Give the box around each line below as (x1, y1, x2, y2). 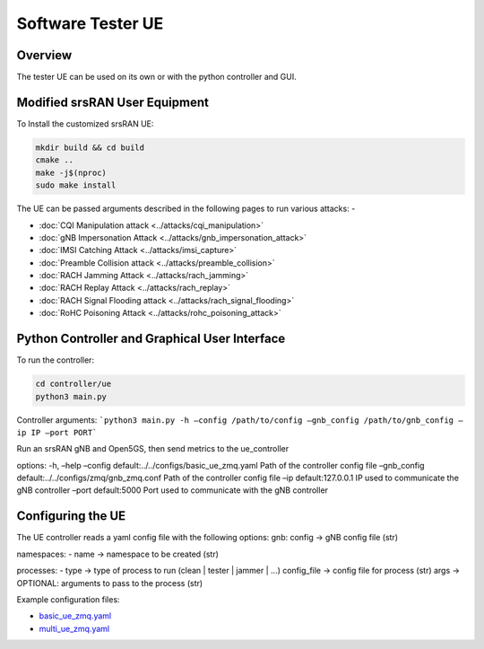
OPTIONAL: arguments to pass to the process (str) (16, 577, 203, 588)
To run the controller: (16, 355, 94, 365)
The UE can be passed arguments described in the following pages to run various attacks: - (16, 203, 356, 215)
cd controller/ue (35, 379, 112, 390)
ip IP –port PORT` (16, 427, 98, 437)
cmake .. (35, 155, 74, 165)
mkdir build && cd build (35, 142, 145, 153)
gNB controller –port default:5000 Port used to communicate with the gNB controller (16, 485, 329, 496)
